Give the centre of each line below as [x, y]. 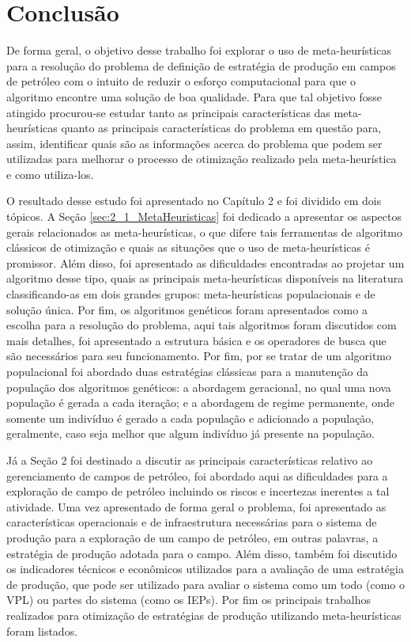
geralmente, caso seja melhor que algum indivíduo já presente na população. [190, 433]
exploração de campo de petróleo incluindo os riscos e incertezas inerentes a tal [198, 491]
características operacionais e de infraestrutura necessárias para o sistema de [192, 522]
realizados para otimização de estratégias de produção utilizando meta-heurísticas [204, 615]
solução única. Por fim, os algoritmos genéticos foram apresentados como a [187, 309]
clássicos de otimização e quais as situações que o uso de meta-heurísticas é [188, 247]
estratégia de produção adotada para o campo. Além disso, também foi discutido [202, 553]
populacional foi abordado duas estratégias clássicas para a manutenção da [187, 371]
